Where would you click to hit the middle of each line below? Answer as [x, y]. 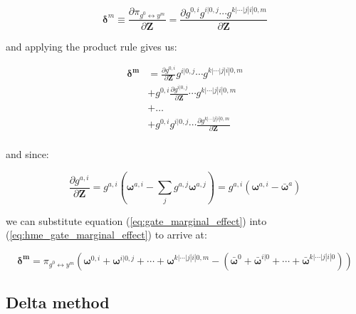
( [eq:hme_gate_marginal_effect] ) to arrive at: [106, 235]
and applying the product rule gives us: [91, 46]
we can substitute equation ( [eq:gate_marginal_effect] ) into [136, 220]
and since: [27, 154]
